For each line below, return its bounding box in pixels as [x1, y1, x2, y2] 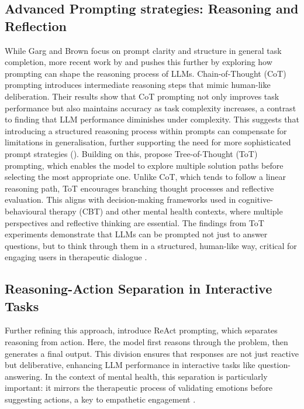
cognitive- [238, 193, 273, 206]
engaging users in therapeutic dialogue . [5, 251, 147, 263]
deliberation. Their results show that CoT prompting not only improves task [5, 90, 279, 102]
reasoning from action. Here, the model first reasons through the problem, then [5, 336, 288, 348]
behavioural [5, 205, 47, 217]
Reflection [5, 16, 67, 35]
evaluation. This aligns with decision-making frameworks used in [5, 193, 236, 206]
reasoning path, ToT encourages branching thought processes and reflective [5, 182, 274, 194]
